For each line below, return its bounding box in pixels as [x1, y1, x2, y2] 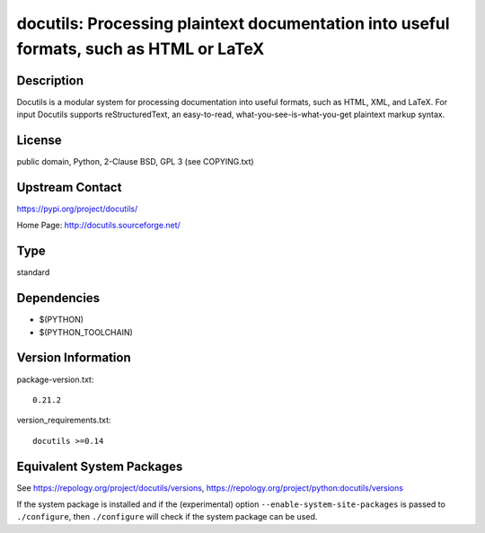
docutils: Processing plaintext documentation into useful [16, 13, 450, 33]
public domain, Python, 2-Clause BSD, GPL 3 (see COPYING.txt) [16, 156, 255, 167]
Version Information [16, 351, 131, 366]
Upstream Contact [16, 180, 122, 195]
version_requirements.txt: [16, 414, 111, 426]
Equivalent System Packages [16, 458, 183, 474]
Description [16, 73, 84, 88]
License [16, 133, 62, 148]
